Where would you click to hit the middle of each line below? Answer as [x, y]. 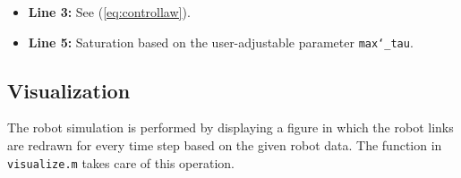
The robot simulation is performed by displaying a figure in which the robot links [230, 127]
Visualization [69, 90]
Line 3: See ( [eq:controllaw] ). [109, 12]
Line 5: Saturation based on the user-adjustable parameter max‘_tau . [221, 42]
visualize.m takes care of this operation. [121, 162]
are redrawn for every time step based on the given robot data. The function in [225, 145]
